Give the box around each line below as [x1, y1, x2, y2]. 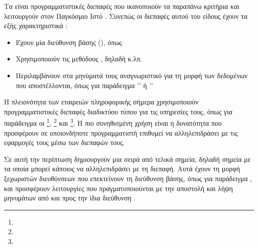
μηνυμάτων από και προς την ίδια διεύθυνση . [4, 193, 136, 203]
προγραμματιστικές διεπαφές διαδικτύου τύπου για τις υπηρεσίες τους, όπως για [4, 106, 233, 116]
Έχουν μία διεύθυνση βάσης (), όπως [15, 37, 122, 47]
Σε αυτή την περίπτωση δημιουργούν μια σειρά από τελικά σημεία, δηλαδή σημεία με [4, 153, 251, 164]
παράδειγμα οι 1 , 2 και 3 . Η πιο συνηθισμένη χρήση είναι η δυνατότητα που [4, 116, 222, 128]
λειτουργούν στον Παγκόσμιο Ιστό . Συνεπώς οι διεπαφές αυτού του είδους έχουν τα [4, 10, 248, 21]
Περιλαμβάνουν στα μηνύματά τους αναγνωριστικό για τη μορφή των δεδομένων [15, 70, 248, 80]
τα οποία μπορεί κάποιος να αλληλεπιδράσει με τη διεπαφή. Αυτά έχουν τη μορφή [4, 163, 240, 174]
